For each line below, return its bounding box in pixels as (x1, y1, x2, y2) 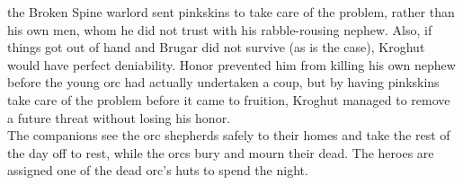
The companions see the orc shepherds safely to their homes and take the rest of (7, 126, 450, 145)
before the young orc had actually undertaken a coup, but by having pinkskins (7, 73, 440, 92)
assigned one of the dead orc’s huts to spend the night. (7, 161, 308, 180)
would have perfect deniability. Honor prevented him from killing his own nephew (7, 55, 456, 74)
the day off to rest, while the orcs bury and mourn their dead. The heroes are (7, 143, 434, 162)
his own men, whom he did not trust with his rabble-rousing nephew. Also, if (7, 20, 432, 39)
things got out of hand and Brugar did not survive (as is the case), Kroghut (7, 38, 425, 57)
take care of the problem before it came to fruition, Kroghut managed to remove (7, 90, 450, 109)
